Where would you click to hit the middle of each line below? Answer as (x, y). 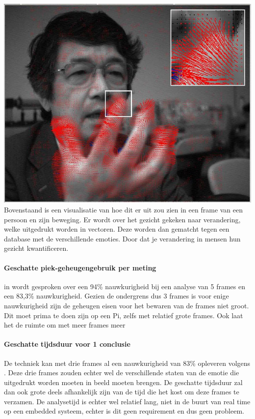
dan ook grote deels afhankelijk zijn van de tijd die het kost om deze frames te (122, 392)
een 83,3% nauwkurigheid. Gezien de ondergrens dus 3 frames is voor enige (116, 296)
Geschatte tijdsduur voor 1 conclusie (67, 344)
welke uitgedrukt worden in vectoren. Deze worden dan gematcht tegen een (117, 229)
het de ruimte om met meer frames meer (65, 325)
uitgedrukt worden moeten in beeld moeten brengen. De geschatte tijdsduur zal (123, 382)
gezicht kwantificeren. (36, 248)
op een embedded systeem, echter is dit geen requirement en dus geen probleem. (124, 411)
